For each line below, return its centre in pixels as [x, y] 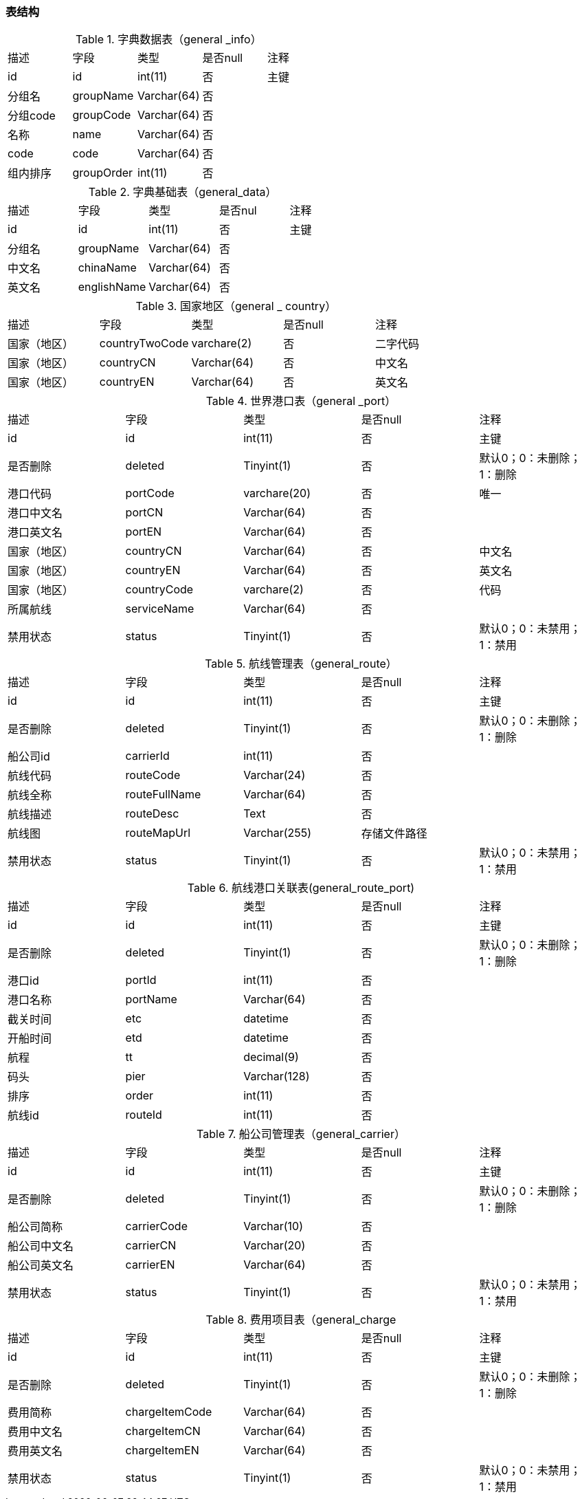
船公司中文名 [41, 1246]
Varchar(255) [278, 833]
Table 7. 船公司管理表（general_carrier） [301, 1134]
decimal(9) [271, 1057]
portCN [144, 513]
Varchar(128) [277, 1076]
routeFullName [163, 795]
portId [141, 980]
